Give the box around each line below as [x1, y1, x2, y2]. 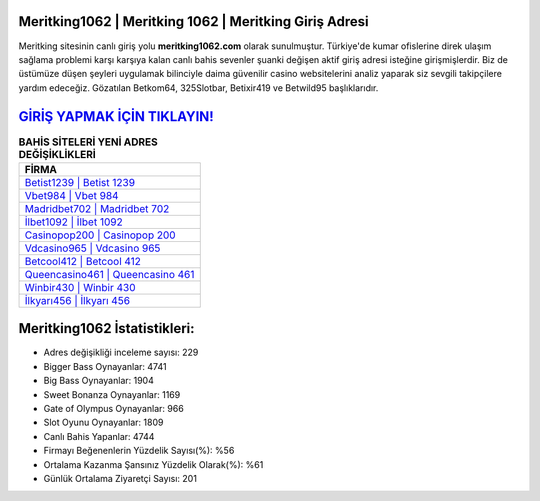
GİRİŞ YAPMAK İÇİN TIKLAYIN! [18, 108, 214, 125]
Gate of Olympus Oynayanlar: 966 [43, 403, 184, 415]
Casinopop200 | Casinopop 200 [24, 228, 176, 242]
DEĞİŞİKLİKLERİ [18, 147, 97, 161]
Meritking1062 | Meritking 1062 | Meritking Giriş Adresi [18, 13, 369, 30]
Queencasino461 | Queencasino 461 [24, 267, 195, 281]
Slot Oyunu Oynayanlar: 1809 [43, 416, 164, 429]
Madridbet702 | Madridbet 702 [24, 201, 170, 215]
